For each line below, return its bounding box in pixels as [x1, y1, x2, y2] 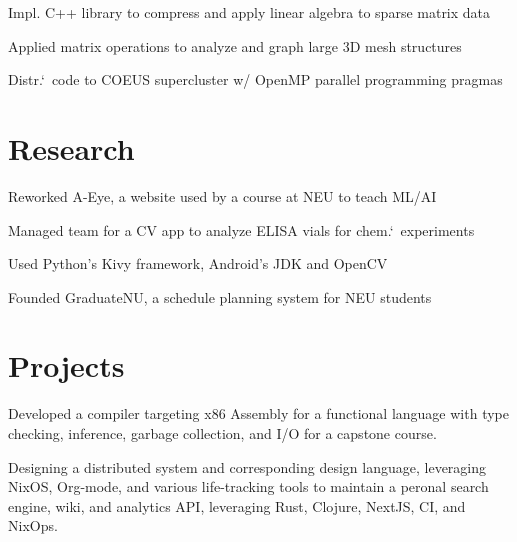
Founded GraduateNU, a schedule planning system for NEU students [8, 286, 432, 307]
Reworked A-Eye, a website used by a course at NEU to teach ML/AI [8, 185, 437, 206]
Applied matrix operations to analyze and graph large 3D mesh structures [8, 35, 462, 56]
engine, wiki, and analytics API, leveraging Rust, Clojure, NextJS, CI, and [8, 495, 466, 516]
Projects [8, 345, 125, 386]
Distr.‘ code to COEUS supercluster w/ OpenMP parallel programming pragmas [8, 69, 503, 90]
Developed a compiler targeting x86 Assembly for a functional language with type [8, 403, 509, 424]
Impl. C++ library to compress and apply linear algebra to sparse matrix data [8, 2, 491, 22]
